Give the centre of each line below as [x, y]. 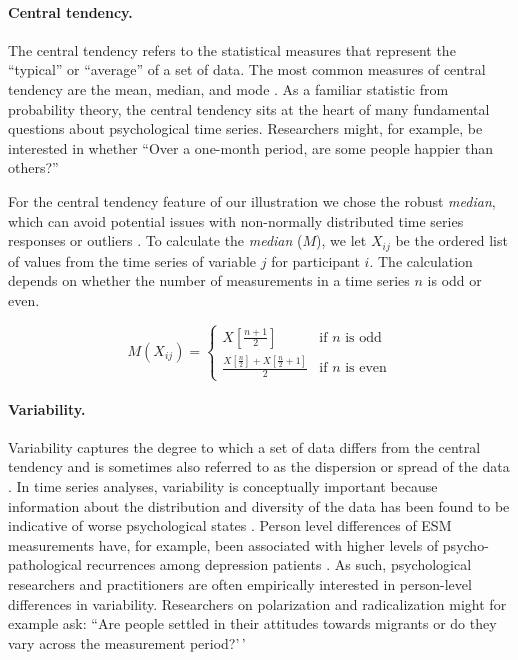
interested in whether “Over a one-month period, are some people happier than [250, 147]
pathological [45, 564]
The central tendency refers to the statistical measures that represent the [232, 49]
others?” [33, 167]
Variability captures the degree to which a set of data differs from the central [244, 446]
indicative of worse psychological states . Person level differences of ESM [230, 525]
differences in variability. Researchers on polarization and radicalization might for [257, 603]
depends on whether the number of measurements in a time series [209, 280]
